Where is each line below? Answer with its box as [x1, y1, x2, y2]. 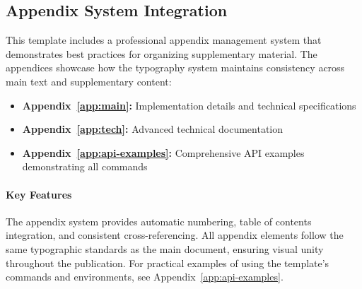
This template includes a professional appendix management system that [6, 33, 322, 47]
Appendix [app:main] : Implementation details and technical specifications [22, 98, 356, 112]
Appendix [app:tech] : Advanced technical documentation [22, 122, 284, 136]
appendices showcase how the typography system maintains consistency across [6, 60, 345, 75]
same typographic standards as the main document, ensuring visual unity [6, 241, 324, 256]
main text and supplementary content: [6, 73, 172, 88]
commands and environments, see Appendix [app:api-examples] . [6, 269, 284, 284]
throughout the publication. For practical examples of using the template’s [6, 255, 329, 270]
